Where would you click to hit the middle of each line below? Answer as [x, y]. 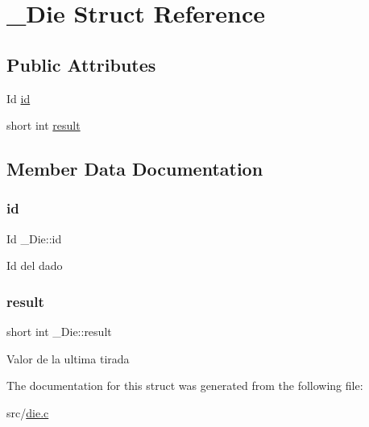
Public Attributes [81, 64]
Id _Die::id [34, 238]
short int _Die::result [59, 332]
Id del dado [35, 265]
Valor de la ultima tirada [68, 358]
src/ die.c [28, 412]
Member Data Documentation [135, 169]
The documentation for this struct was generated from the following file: [185, 386]
